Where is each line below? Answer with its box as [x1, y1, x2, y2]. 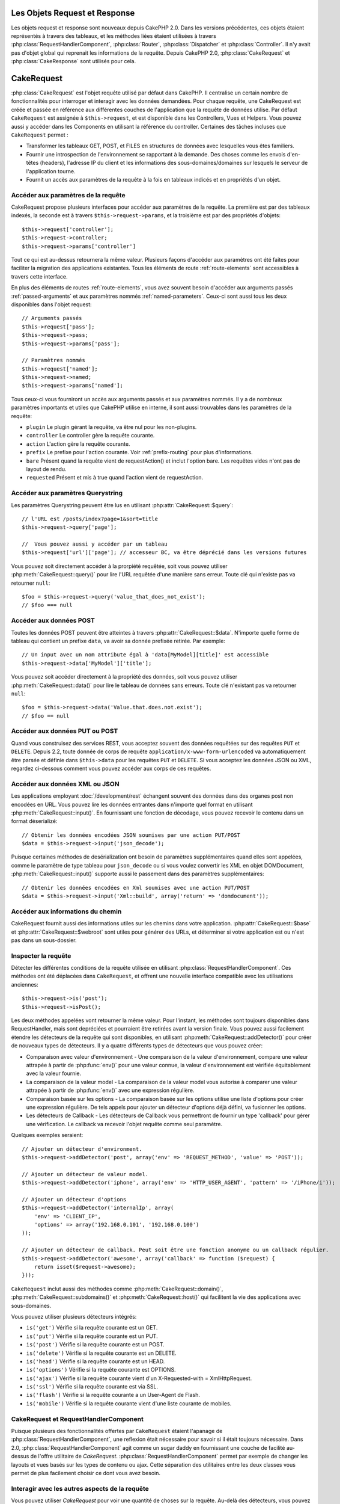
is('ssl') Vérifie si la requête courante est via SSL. [26, 1383, 159, 1390]
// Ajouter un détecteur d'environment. [22, 1145, 142, 1152]
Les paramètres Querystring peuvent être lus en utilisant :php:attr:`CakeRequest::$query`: [11, 501, 234, 508]
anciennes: [11, 981, 38, 988]
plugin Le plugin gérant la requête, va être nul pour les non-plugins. [26, 424, 197, 431]
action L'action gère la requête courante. [26, 440, 130, 448]
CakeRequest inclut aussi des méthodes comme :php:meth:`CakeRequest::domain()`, [11, 1285, 223, 1292]
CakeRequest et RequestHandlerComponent [11, 1414, 144, 1423]
